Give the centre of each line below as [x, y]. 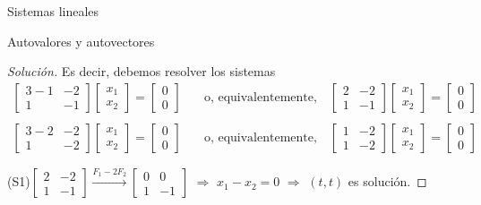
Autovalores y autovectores [81, 41]
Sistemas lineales [53, 11]
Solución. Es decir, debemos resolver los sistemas [142, 71]
